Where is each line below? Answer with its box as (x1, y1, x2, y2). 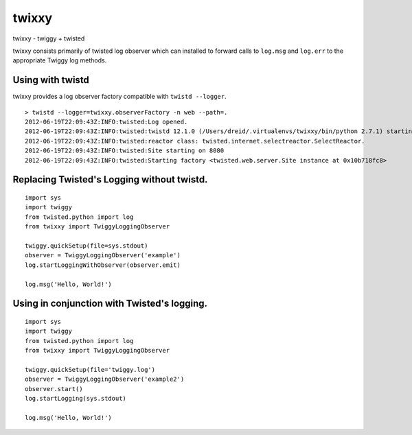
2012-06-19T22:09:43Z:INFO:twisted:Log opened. (25, 118, 188, 126)
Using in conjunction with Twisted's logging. (12, 298, 208, 309)
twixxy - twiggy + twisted (12, 34, 85, 43)
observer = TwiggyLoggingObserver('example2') (25, 375, 185, 384)
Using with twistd (12, 74, 89, 86)
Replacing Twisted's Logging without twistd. (12, 174, 208, 185)
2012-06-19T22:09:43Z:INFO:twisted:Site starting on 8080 (25, 147, 225, 154)
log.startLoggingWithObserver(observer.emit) (25, 261, 181, 269)
